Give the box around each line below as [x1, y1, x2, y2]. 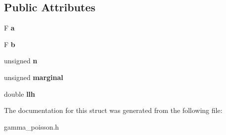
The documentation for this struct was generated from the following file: [4, 105, 223, 115]
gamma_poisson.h [4, 121, 59, 132]
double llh [4, 88, 36, 99]
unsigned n [4, 55, 38, 66]
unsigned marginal [4, 72, 64, 82]
